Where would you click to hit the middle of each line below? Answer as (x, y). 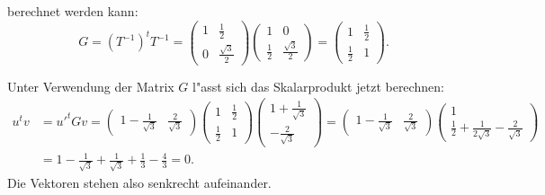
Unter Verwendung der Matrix (91, 86)
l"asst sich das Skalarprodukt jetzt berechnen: (318, 86)
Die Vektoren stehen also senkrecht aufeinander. (139, 183)
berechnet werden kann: (73, 11)
